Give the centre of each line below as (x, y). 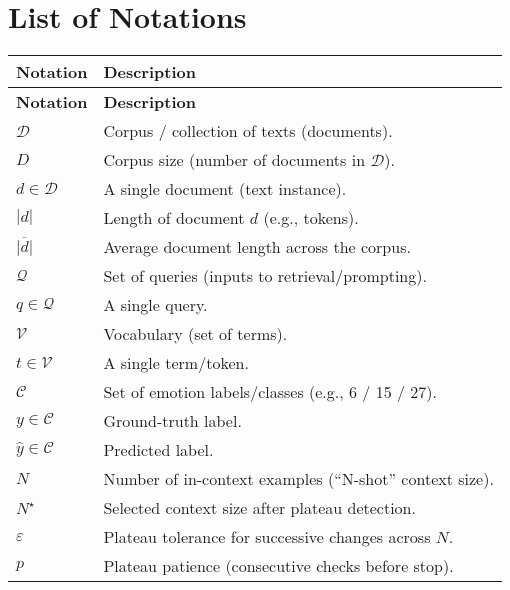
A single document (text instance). (225, 189)
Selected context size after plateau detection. (259, 508)
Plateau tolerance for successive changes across (267, 537)
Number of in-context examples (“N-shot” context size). (298, 479)
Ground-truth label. (172, 421)
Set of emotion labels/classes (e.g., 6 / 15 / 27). (270, 392)
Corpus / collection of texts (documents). (248, 131)
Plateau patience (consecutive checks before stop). (278, 566)
